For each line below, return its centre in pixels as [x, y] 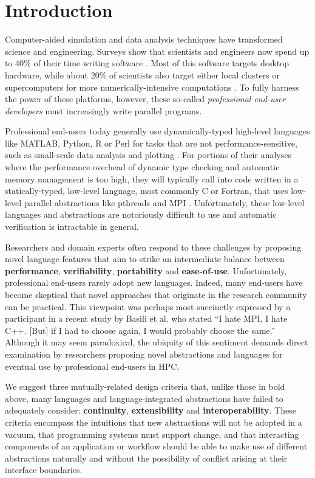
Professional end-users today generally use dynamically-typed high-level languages [157, 131]
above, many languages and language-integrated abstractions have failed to [144, 398]
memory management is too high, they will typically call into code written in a [152, 178]
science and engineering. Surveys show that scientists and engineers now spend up [157, 51]
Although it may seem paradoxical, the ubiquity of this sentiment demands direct [157, 342]
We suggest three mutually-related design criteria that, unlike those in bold [145, 386]
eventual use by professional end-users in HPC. [92, 366]
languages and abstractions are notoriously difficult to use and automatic [141, 214]
